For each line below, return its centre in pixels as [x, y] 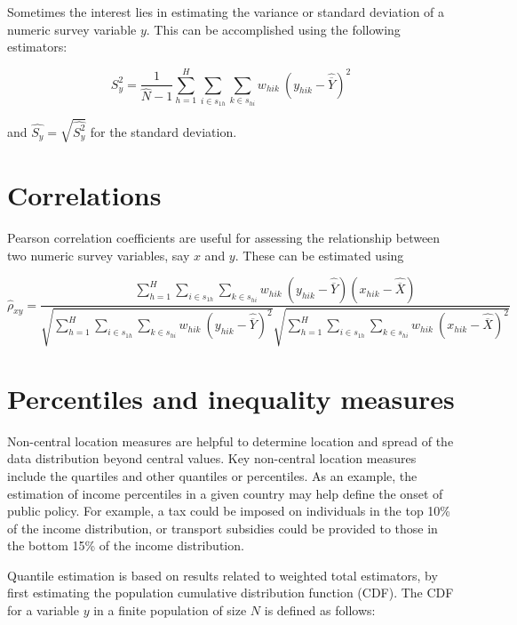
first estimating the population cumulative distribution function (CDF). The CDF [231, 593]
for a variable [43, 610]
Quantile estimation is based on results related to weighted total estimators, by [223, 575]
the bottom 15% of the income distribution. [126, 545]
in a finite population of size [170, 610]
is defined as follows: [320, 610]
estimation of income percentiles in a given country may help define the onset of [225, 493]
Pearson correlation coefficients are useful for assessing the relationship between [224, 237]
